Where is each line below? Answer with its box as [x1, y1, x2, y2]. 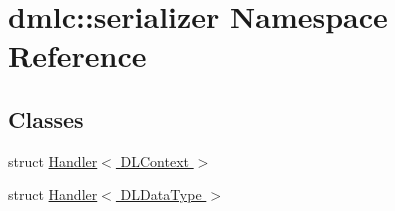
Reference [8, 35, 147, 76]
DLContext [120, 150, 189, 171]
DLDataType [120, 184, 202, 205]
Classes [8, 103, 84, 134]
